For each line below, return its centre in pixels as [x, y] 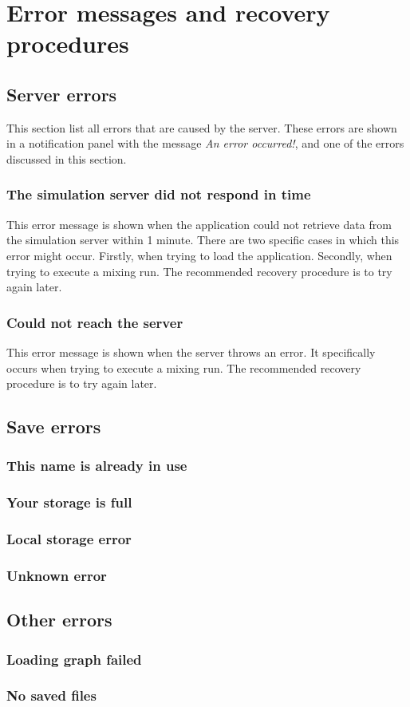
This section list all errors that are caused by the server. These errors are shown [202, 127]
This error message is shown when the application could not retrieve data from [199, 224]
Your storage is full [69, 502]
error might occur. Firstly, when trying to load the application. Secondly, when [199, 255]
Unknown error [57, 575]
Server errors [62, 94]
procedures [68, 43]
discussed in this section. [67, 158]
